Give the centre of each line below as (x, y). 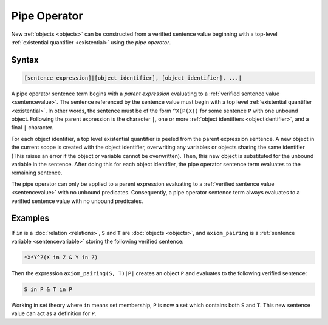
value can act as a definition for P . (54, 313)
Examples (30, 218)
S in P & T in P (48, 289)
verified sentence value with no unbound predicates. (77, 201)
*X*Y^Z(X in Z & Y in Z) (61, 257)
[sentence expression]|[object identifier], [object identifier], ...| (133, 78)
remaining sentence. (37, 173)
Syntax (25, 60)
